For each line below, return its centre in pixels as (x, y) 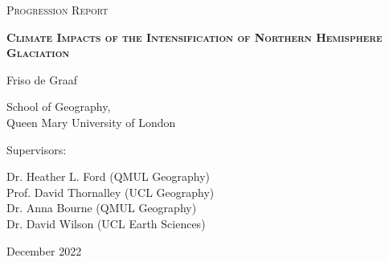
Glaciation (38, 53)
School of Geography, (59, 106)
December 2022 (44, 250)
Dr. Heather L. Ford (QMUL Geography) (109, 176)
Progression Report (57, 10)
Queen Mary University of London (91, 122)
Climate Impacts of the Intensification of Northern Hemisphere (194, 37)
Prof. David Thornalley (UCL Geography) (111, 192)
